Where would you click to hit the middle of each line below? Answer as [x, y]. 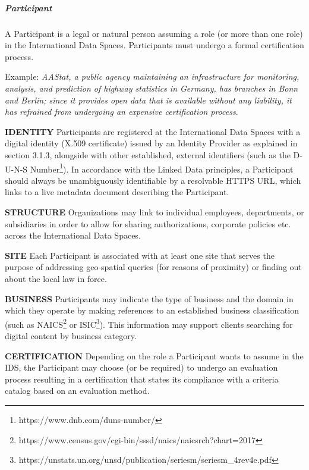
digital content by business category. [71, 335]
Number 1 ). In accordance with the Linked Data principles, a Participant [162, 168]
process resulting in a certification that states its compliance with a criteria [142, 379]
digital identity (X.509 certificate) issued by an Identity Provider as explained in [151, 143]
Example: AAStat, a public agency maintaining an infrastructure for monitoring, [152, 76]
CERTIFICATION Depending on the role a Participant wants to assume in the [154, 355]
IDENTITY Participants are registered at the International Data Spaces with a [153, 131]
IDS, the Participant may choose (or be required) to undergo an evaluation [141, 367]
